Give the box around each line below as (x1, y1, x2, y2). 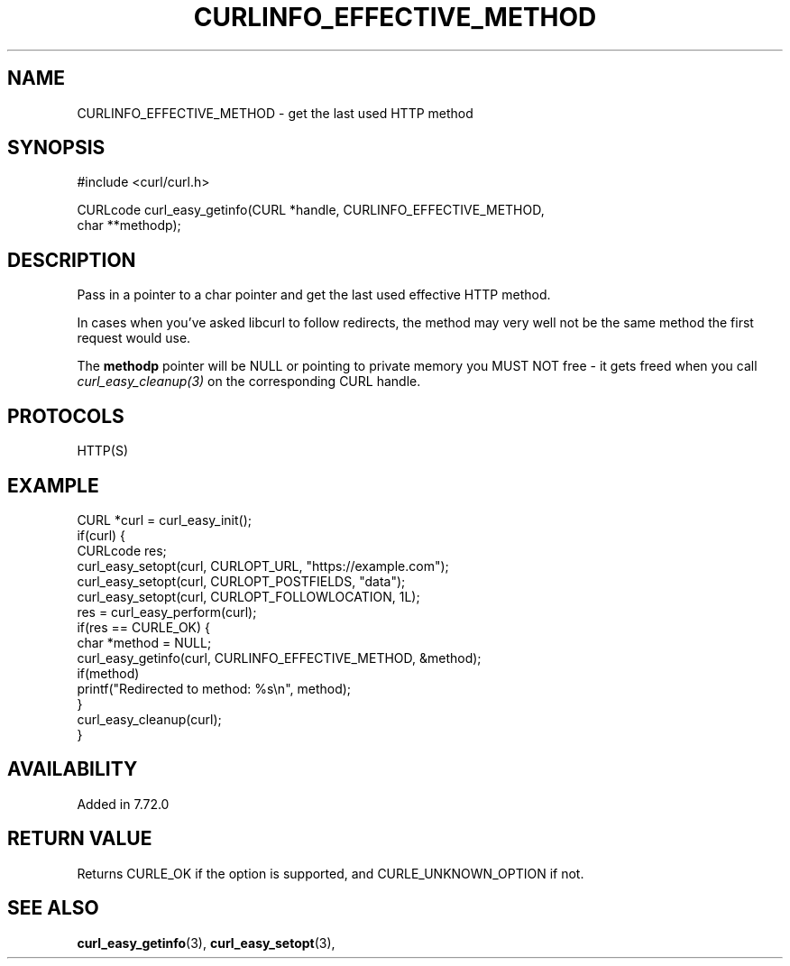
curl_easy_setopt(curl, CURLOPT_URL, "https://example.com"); (77, 557, 449, 574)
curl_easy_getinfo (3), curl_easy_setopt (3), (77, 934, 335, 951)
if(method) (77, 665, 140, 681)
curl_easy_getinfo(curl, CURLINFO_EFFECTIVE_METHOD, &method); (77, 649, 482, 666)
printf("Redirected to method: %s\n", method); (77, 680, 352, 696)
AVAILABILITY (7, 758, 138, 781)
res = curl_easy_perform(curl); (77, 603, 257, 620)
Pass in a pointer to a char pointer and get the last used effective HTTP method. (77, 287, 551, 303)
